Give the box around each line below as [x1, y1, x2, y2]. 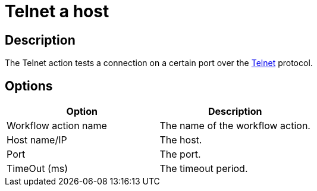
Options [5, 78, 53, 93]
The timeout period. [159, 162, 248, 175]
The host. [159, 134, 202, 146]
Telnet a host [5, 1, 109, 21]
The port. [159, 148, 201, 161]
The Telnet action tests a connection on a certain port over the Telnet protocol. [5, 58, 313, 68]
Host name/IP [7, 134, 67, 146]
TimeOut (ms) [7, 162, 68, 175]
